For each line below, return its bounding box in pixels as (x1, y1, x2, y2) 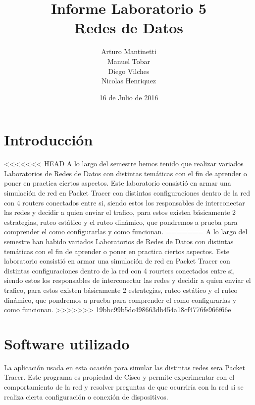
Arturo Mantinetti (101, 46, 156, 57)
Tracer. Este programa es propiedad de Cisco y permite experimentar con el (4, 372, 235, 382)
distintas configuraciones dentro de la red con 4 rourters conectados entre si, (4, 265, 235, 275)
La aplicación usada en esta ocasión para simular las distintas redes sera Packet (4, 362, 245, 372)
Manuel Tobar (107, 56, 150, 66)
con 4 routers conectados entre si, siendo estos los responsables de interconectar (4, 197, 245, 207)
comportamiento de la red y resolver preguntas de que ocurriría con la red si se (4, 382, 244, 392)
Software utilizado (4, 333, 130, 353)
